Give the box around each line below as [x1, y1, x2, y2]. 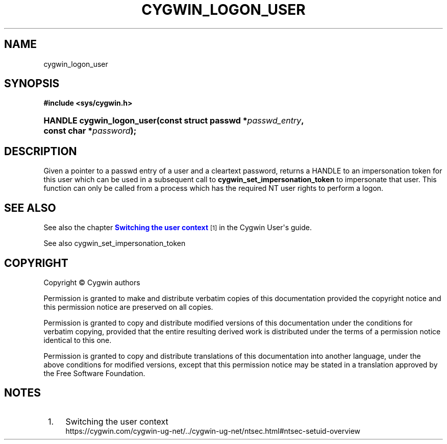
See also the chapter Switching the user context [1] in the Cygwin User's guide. [43, 223, 312, 232]
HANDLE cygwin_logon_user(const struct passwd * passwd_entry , [43, 115, 304, 126]
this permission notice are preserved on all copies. [43, 302, 213, 311]
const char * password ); [43, 126, 137, 136]
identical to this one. [43, 335, 112, 344]
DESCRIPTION [4, 144, 77, 158]
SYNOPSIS [4, 77, 60, 90]
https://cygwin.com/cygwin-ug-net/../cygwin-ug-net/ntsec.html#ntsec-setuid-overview [65, 426, 361, 435]
